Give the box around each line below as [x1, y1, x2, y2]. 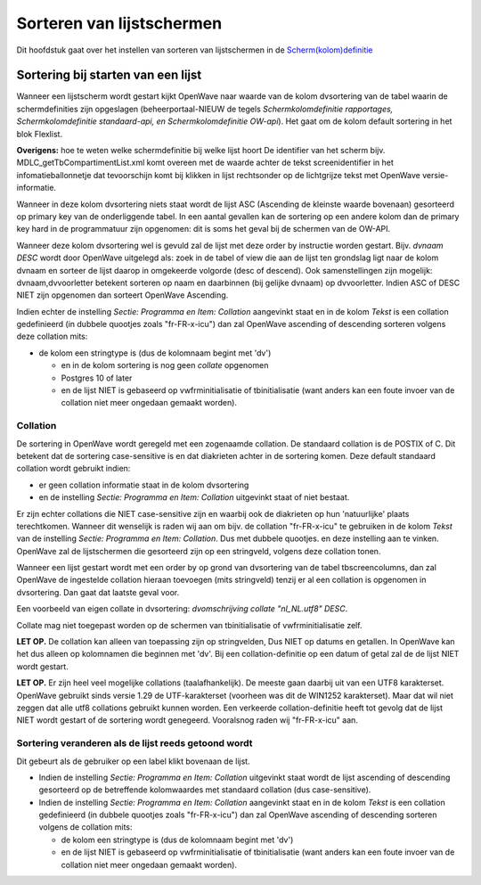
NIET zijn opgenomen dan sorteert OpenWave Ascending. [16, 290, 229, 300]
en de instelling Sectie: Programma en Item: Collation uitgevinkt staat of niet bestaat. [38, 492, 350, 503]
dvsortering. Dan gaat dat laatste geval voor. [16, 586, 180, 597]
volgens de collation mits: [38, 822, 133, 832]
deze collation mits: [16, 331, 88, 342]
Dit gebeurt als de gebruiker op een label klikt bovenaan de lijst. [16, 756, 250, 766]
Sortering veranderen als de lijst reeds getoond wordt [16, 737, 253, 750]
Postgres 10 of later [61, 373, 133, 383]
